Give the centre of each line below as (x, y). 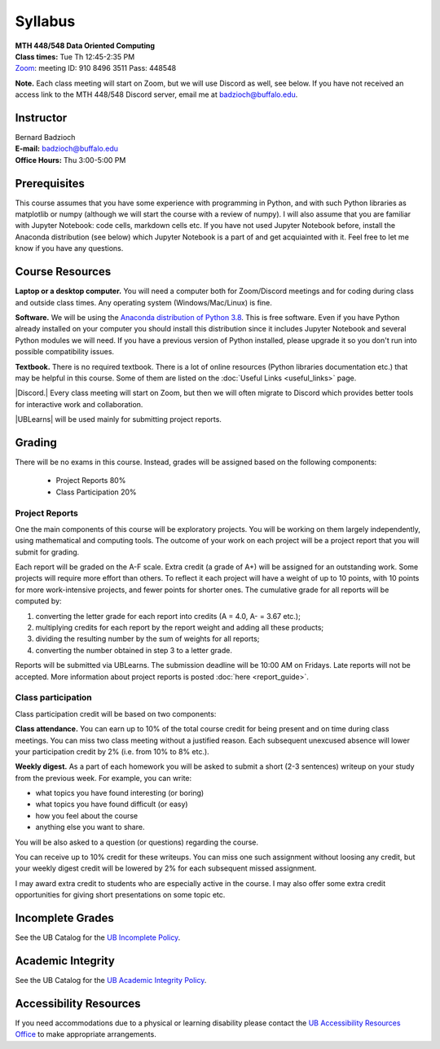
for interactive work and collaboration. (79, 404)
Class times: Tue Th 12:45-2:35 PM (75, 56)
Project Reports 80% (91, 481)
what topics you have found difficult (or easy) (112, 804)
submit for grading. (47, 552)
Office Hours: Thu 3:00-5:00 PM (70, 160)
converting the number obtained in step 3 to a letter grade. (134, 650)
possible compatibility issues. (64, 352)
